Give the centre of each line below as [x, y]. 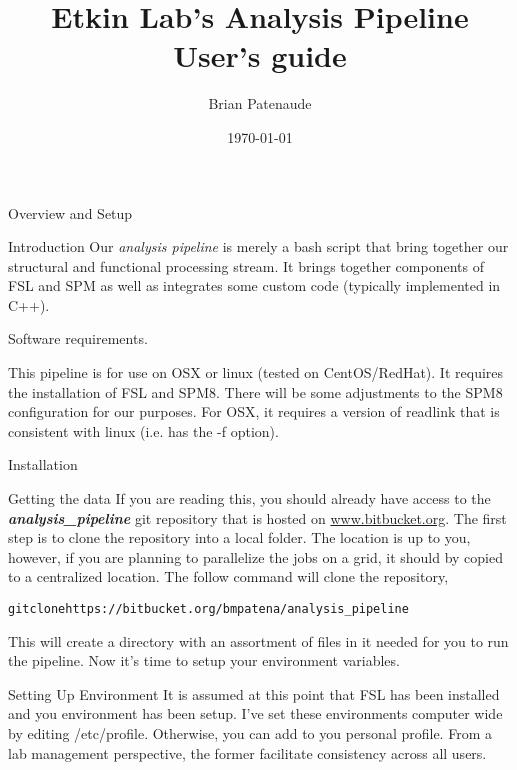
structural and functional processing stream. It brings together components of [246, 265]
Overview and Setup [70, 212]
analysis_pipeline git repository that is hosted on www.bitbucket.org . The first [257, 517]
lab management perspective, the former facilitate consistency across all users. [247, 752]
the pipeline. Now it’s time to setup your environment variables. [204, 660]
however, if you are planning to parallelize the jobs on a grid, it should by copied [256, 556]
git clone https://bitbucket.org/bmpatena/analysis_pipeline [208, 609]
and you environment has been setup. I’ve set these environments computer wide [255, 713]
